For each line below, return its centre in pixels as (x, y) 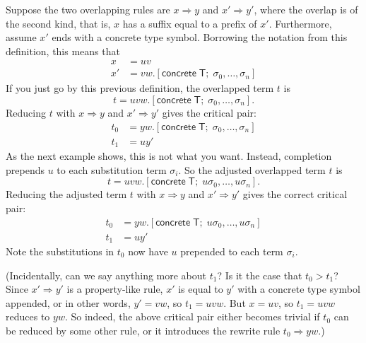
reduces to (28, 316)
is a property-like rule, (115, 289)
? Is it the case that (260, 275)
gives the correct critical (295, 194)
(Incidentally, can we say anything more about (106, 275)
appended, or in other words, (68, 302)
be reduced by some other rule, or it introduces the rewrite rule (143, 330)
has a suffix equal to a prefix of (190, 23)
